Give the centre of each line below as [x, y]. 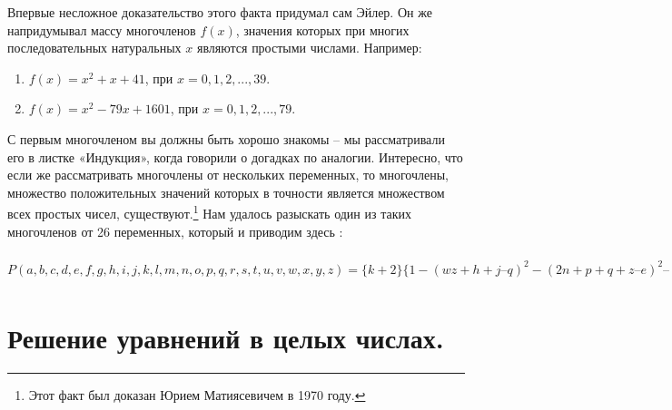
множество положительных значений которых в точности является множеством [226, 192]
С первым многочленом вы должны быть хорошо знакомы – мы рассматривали [226, 138]
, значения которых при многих [322, 29]
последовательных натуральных [94, 48]
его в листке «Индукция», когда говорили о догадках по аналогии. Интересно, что [235, 156]
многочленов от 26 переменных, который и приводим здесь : [175, 231]
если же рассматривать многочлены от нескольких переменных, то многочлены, [228, 175]
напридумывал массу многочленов [102, 29]
